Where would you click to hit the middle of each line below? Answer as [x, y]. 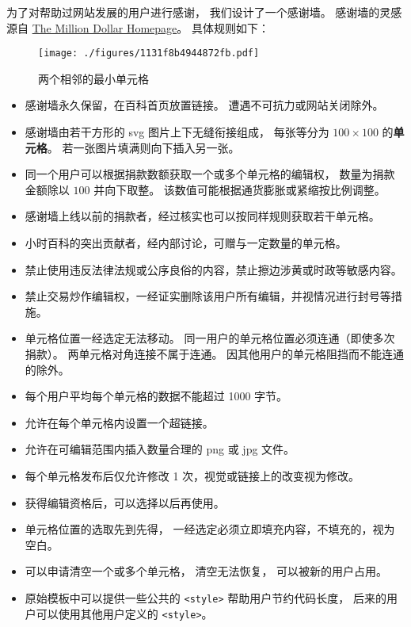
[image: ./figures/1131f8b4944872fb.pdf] [149, 54]
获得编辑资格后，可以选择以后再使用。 [125, 502]
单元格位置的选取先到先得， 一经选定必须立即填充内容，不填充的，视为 [210, 529]
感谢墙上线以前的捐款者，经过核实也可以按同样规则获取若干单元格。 [202, 216]
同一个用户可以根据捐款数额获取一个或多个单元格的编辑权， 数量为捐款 [210, 174]
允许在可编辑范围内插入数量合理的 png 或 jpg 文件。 [160, 449]
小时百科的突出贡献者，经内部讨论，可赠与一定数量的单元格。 [186, 243]
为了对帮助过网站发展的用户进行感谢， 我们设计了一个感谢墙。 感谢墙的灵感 [204, 12]
